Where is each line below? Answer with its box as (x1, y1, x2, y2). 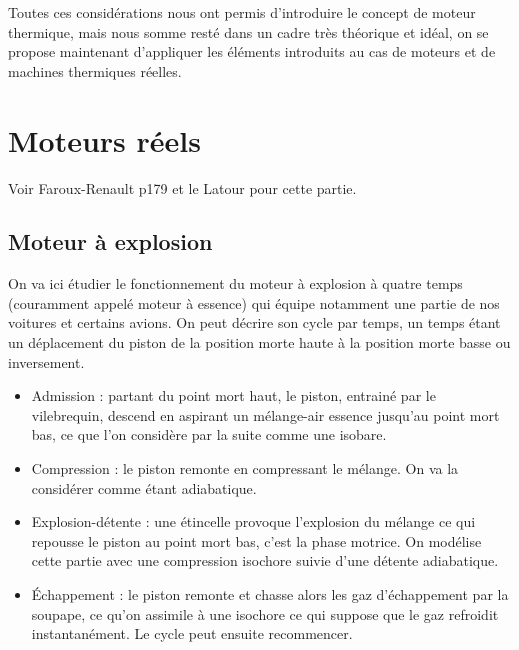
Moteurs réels (8, 119, 201, 160)
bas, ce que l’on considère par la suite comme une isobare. (31, 424, 387, 445)
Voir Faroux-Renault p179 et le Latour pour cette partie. (8, 177, 357, 198)
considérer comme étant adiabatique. (31, 477, 257, 498)
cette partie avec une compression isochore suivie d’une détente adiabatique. (31, 550, 499, 571)
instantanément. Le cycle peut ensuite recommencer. (31, 623, 353, 644)
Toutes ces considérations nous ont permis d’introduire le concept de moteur (8, 2, 476, 22)
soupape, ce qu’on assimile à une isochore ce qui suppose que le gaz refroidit (31, 603, 499, 624)
